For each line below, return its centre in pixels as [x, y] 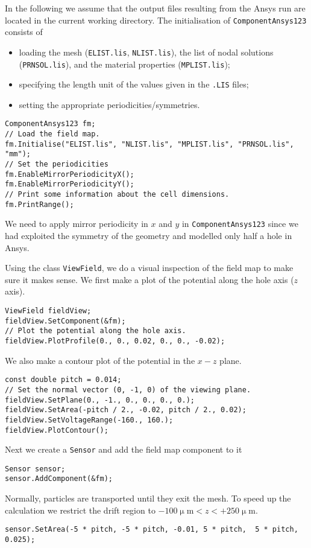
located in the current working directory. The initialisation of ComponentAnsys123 [156, 20]
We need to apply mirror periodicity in [77, 224]
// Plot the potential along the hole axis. [96, 331]
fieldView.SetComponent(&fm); [65, 321]
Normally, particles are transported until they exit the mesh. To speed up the [148, 498]
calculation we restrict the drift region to [80, 510]
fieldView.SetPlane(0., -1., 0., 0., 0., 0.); [100, 400]
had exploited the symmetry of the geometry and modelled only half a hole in [149, 235]
